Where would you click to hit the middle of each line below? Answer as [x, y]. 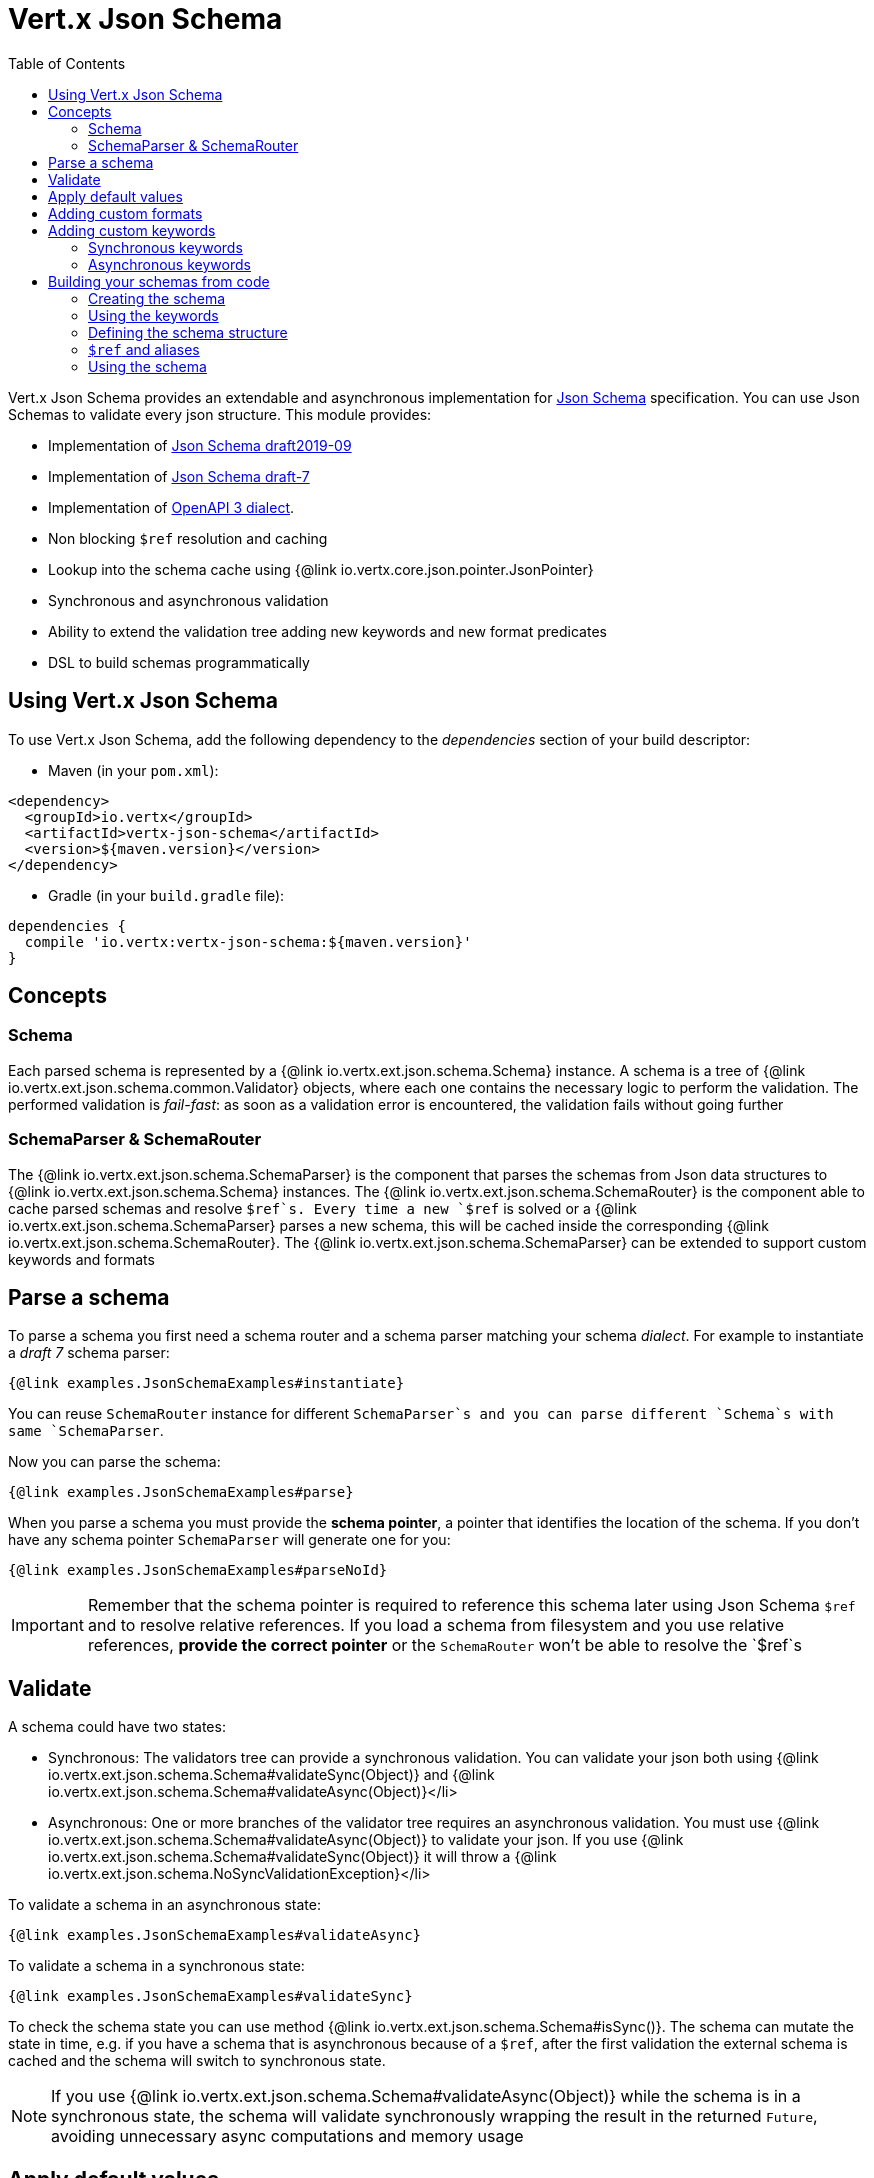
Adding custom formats [125, 213]
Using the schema [147, 366]
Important [47, 1625]
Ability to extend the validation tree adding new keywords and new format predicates [327, 631]
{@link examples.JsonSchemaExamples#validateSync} [210, 1996]
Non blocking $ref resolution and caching [188, 538]
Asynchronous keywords [169, 264]
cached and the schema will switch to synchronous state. [197, 2061]
